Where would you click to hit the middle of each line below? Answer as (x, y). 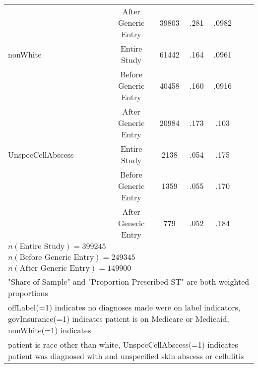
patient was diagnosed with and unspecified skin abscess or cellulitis (126, 356)
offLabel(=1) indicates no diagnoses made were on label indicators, (124, 307)
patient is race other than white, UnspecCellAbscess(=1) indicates (123, 344)
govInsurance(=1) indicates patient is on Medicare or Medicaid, (119, 319)
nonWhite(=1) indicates (50, 330)
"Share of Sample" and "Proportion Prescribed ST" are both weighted (129, 281)
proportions (28, 293)
